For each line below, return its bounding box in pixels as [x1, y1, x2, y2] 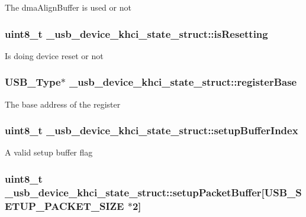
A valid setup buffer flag [5, 146, 93, 158]
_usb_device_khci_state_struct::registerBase [69, 75, 297, 89]
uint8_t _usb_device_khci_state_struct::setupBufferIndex [5, 123, 298, 138]
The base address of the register [5, 98, 121, 110]
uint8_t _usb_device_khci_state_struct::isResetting [5, 26, 268, 41]
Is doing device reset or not [5, 49, 104, 61]
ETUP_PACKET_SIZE [5, 198, 124, 213]
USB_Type [5, 75, 61, 89]
